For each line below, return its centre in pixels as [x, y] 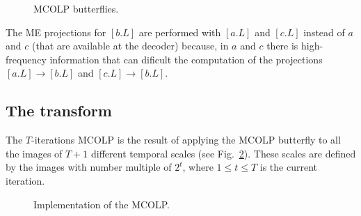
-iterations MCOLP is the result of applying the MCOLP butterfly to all [186, 140]
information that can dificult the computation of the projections [186, 59]
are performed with [180, 32]
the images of [34, 153]
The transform [59, 110]
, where [198, 167]
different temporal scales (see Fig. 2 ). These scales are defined [223, 153]
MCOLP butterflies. [76, 8]
